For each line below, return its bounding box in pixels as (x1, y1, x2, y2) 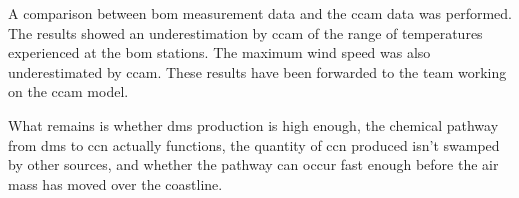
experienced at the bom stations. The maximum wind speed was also (8, 42, 431, 63)
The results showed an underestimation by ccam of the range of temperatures (8, 22, 483, 43)
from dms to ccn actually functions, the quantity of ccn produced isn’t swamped (8, 134, 500, 155)
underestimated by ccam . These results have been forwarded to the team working (8, 61, 507, 82)
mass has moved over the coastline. (8, 173, 223, 194)
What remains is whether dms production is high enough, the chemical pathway (8, 114, 499, 135)
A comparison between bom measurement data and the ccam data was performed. (8, 3, 512, 23)
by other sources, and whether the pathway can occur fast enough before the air (8, 154, 499, 175)
